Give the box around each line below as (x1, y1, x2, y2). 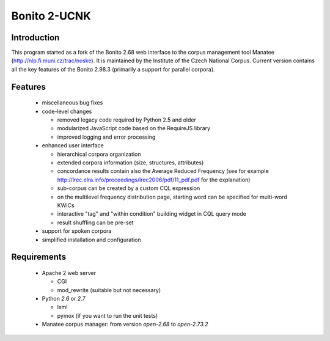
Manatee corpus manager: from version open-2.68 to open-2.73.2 (42, 321, 208, 328)
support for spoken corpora (42, 227, 112, 235)
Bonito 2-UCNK (11, 9, 91, 23)
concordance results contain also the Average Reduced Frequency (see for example (57, 167, 269, 175)
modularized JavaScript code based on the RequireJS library (57, 125, 211, 132)
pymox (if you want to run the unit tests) (57, 312, 158, 319)
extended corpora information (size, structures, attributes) (57, 159, 204, 166)
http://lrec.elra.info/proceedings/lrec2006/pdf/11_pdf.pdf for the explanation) (57, 176, 251, 183)
